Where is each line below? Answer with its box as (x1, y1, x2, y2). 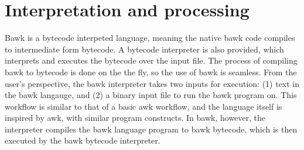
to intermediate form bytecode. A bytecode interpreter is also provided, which (5, 43, 284, 55)
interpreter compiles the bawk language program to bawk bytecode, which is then (5, 123, 298, 135)
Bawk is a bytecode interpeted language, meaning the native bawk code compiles (5, 32, 295, 44)
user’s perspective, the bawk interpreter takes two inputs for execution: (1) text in (5, 77, 300, 89)
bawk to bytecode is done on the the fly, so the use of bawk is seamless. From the (5, 65, 297, 78)
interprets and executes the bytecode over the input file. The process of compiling (5, 54, 298, 67)
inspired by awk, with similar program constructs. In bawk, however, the (5, 111, 266, 124)
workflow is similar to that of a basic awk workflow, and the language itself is (5, 100, 282, 112)
